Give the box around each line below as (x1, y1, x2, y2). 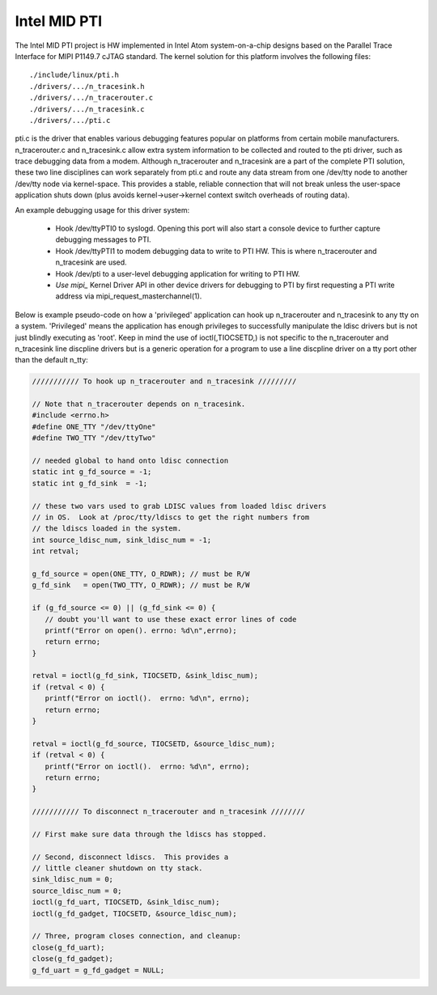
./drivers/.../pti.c (29, 116, 111, 125)
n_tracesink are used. (55, 257, 127, 267)
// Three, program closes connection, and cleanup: (32, 931, 242, 941)
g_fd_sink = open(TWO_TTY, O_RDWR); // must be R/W (32, 581, 250, 590)
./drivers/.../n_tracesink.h (29, 82, 145, 91)
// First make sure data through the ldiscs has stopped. (32, 829, 267, 839)
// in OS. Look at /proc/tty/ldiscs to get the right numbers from (32, 512, 310, 522)
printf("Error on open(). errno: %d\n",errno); (45, 625, 238, 635)
